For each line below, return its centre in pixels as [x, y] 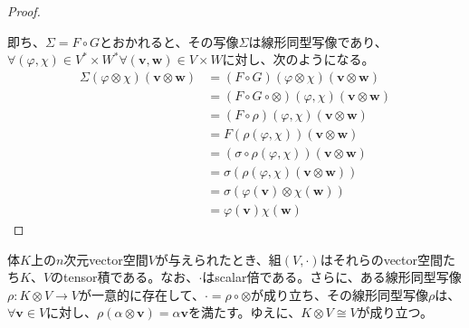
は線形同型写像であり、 [318, 41]
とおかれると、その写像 [169, 41]
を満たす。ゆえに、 [244, 312]
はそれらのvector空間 [382, 259]
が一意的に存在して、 [142, 294]
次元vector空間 [106, 259]
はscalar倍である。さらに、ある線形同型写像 [332, 277]
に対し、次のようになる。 [298, 59]
